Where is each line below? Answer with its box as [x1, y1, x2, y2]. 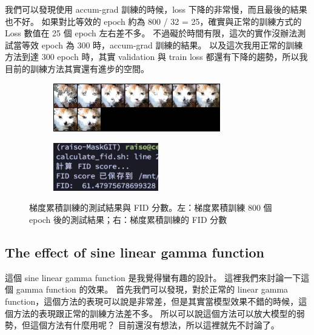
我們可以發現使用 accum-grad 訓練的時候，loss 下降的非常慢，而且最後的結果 [5, 3, 307, 15]
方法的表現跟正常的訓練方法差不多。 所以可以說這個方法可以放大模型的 [13, 307, 296, 319]
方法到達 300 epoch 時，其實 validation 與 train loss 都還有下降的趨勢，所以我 [5, 50, 308, 63]
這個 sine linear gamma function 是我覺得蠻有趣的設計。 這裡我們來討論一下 [5, 271, 301, 284]
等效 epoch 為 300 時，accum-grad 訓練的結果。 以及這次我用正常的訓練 [21, 38, 303, 51]
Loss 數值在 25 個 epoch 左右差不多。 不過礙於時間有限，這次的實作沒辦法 [5, 27, 298, 39]
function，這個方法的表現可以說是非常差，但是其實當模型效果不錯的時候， [5, 295, 299, 308]
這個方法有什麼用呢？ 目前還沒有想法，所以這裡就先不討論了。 [30, 319, 279, 331]
